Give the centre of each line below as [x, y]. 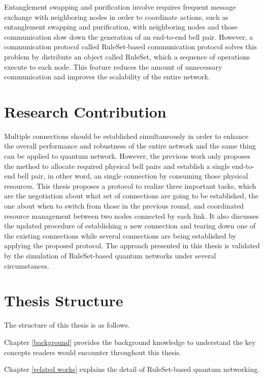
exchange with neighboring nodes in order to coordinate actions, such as [116, 17]
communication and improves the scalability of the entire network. [107, 77]
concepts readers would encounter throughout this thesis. [93, 352]
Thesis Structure [64, 300]
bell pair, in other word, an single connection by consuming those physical [133, 176]
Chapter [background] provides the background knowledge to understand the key [130, 342]
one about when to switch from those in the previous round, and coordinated [124, 206]
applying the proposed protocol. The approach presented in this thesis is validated [132, 245]
